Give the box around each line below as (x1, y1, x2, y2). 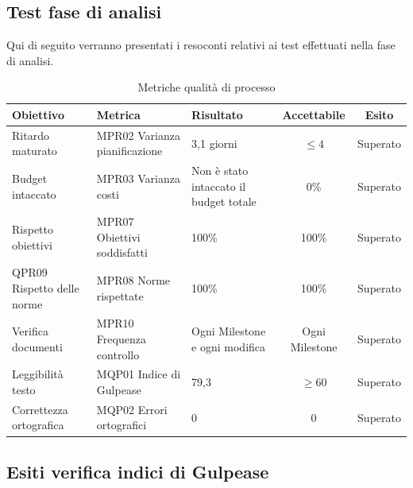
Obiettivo (12, 106, 64, 122)
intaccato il (191, 177, 246, 194)
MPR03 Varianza (96, 170, 180, 187)
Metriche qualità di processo (137, 79, 276, 95)
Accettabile (282, 106, 345, 122)
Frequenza (96, 330, 146, 347)
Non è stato (191, 162, 249, 179)
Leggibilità (12, 366, 64, 382)
